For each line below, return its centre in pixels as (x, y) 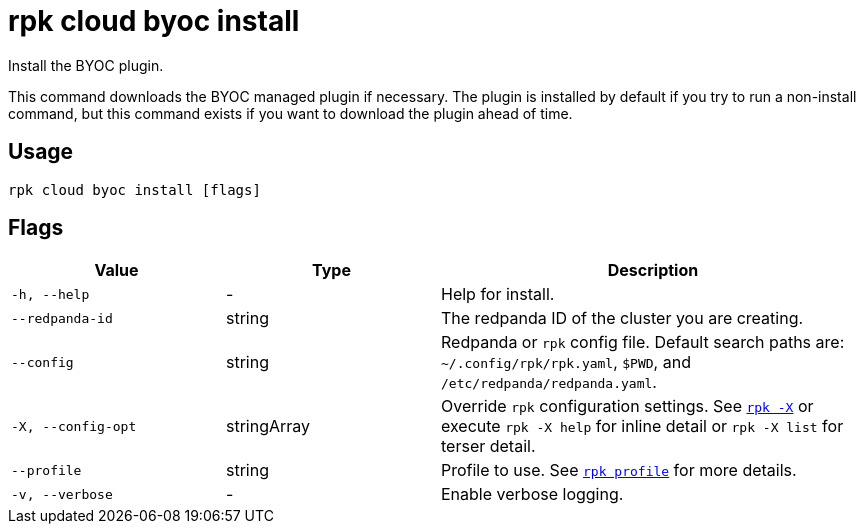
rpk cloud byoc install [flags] (134, 189)
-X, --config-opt (74, 426)
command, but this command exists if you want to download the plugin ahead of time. (290, 113)
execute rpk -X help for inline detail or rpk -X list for (642, 426)
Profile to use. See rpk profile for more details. (619, 470)
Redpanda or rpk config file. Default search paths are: (643, 342)
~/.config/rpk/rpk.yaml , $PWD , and (566, 362)
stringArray (268, 426)
